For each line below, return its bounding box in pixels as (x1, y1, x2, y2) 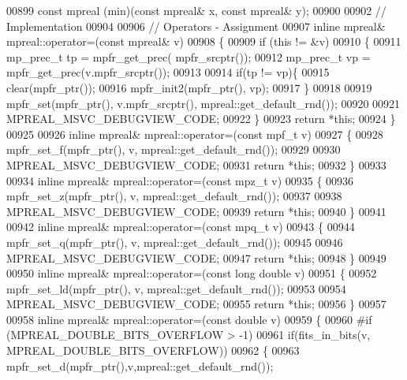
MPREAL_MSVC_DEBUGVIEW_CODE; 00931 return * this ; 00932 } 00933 (6, 156, 386, 173)
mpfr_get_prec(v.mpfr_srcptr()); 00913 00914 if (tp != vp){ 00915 (6, 64, 330, 80)
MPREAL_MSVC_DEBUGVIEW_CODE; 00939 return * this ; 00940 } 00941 (6, 203, 386, 219)
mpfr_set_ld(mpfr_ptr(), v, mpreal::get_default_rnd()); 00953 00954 (6, 280, 346, 296)
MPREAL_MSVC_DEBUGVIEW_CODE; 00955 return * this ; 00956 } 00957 (6, 296, 386, 312)
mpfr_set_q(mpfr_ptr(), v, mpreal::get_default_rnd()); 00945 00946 (6, 233, 343, 250)
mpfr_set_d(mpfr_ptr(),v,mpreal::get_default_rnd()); (6, 357, 274, 374)
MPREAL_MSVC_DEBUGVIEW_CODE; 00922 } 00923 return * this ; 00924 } (6, 110, 396, 127)
